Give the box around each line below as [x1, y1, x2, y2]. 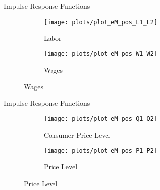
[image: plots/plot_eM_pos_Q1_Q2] [44, 115, 158, 123]
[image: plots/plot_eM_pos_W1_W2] [44, 50, 158, 57]
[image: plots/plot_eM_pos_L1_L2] [44, 18, 158, 26]
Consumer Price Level [44, 129, 110, 140]
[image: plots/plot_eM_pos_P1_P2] [44, 147, 158, 154]
